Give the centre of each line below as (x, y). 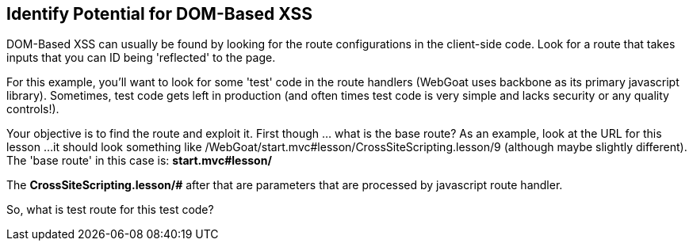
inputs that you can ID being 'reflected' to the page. (141, 58)
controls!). (33, 109)
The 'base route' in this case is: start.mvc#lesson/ (139, 161)
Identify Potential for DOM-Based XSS (160, 14)
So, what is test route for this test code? (110, 210)
